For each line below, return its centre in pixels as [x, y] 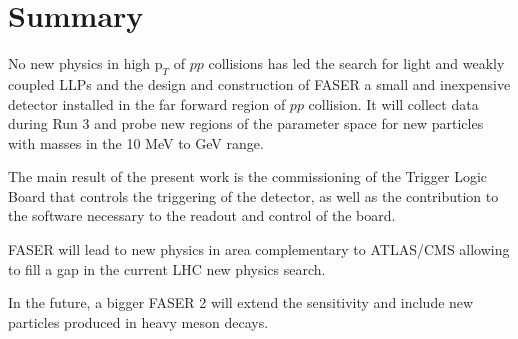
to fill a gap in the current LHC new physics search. [167, 268]
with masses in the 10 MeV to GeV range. [136, 142]
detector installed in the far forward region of [147, 103]
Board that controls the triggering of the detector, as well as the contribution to [253, 195]
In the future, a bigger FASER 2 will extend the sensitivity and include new [241, 302]
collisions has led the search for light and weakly [356, 63]
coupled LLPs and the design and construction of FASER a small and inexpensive [259, 83]
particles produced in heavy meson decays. [138, 321]
